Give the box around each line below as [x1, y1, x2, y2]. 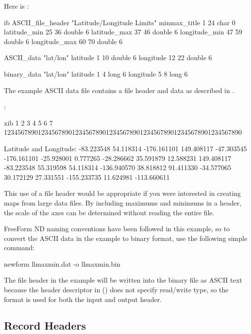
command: [4, 242, 34, 253]
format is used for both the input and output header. [4, 294, 162, 304]
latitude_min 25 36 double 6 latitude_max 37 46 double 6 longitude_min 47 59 [4, 27, 242, 37]
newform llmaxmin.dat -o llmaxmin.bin [4, 258, 121, 269]
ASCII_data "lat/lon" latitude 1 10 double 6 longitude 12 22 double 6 [4, 52, 212, 63]
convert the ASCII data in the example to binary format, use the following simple [4, 233, 248, 243]
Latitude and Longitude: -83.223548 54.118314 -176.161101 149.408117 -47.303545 [4, 143, 247, 153]
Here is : [4, 1, 29, 11]
